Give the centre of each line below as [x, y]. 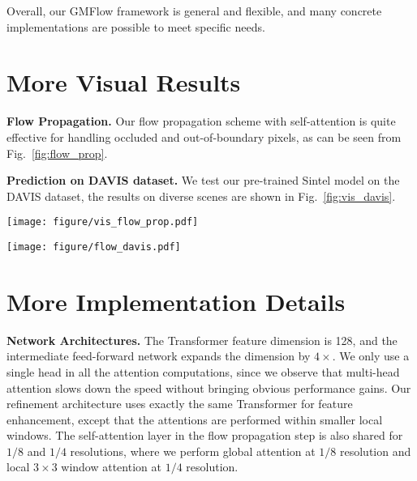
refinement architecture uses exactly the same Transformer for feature [180, 404]
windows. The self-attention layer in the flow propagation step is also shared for [205, 435]
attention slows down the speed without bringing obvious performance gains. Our [209, 387]
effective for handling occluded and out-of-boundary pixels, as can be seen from [204, 136]
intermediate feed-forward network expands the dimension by [159, 356]
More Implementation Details [176, 301]
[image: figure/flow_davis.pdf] [94, 247]
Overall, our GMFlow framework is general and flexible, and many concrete [194, 11]
